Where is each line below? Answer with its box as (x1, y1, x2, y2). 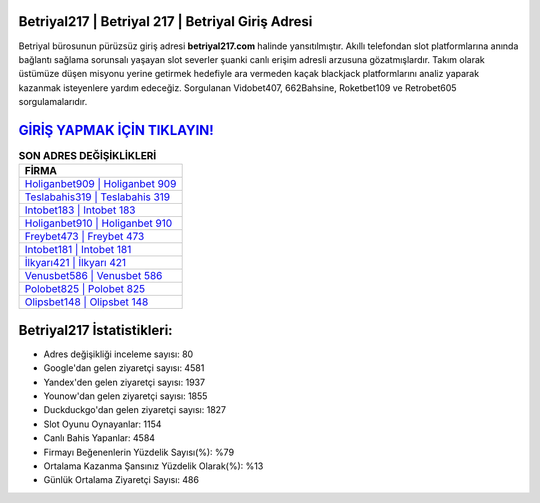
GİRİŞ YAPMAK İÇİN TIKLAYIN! (18, 121, 214, 139)
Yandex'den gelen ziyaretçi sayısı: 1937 (43, 376, 205, 388)
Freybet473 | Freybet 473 (24, 230, 145, 244)
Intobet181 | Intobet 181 (24, 243, 132, 257)
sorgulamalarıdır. (18, 96, 88, 108)
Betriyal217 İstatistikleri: (18, 321, 174, 339)
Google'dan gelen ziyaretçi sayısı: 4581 (43, 362, 205, 374)
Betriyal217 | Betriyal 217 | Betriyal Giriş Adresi (18, 13, 313, 30)
